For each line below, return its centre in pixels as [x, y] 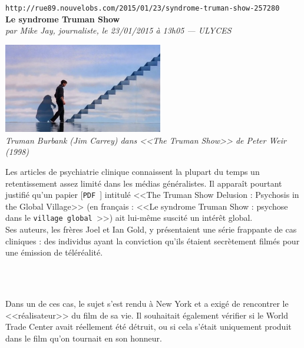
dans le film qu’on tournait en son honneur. [84, 338]
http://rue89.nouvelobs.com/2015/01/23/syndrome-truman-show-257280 [143, 8]
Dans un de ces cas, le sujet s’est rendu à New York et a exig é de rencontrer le [147, 303]
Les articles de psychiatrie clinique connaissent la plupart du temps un [133, 171]
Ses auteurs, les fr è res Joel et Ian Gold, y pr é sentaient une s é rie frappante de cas [151, 229]
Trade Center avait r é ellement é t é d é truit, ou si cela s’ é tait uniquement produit [148, 327]
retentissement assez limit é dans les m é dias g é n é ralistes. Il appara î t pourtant [144, 183]
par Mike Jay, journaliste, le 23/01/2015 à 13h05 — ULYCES [118, 30]
